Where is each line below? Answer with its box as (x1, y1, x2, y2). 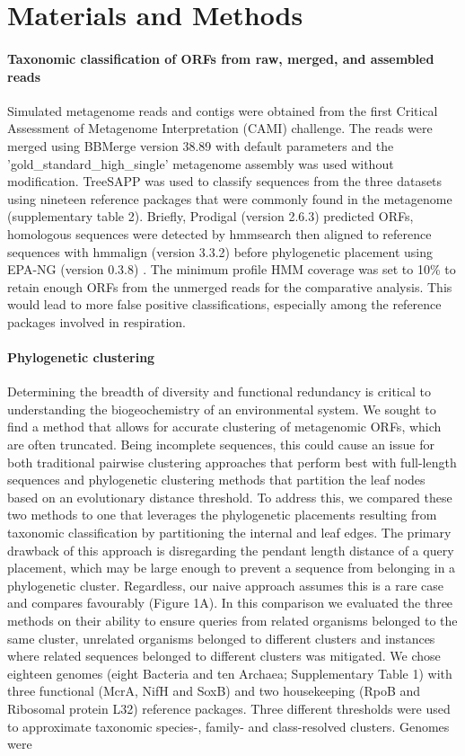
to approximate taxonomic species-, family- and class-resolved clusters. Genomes (7, 716, 450, 735)
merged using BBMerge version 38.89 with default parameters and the (7, 136, 394, 155)
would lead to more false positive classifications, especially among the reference (7, 295, 442, 314)
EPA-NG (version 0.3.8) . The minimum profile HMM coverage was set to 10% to (7, 260, 456, 279)
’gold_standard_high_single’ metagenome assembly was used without (7, 154, 394, 173)
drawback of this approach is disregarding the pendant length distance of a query (7, 540, 454, 559)
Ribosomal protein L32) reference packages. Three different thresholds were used (7, 698, 451, 717)
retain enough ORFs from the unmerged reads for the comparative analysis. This (7, 277, 452, 296)
